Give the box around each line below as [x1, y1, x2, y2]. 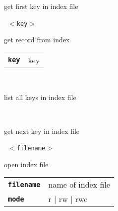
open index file [4, 159, 49, 169]
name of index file [48, 179, 110, 191]
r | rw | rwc [48, 193, 88, 205]
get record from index [4, 34, 70, 45]
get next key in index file [4, 125, 80, 136]
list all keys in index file [4, 92, 76, 103]
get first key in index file [4, 1, 78, 11]
